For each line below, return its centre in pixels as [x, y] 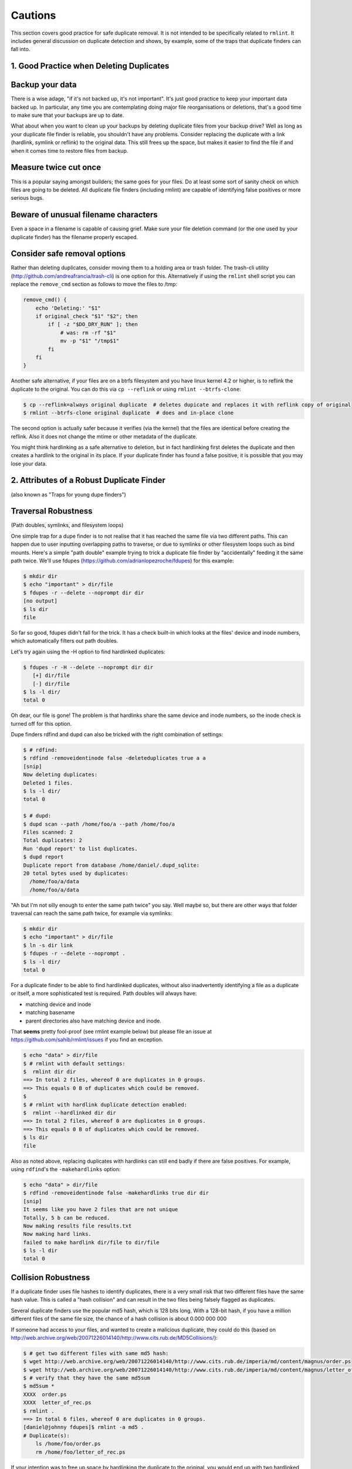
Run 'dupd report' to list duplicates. [80, 848]
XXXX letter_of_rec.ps [57, 1403]
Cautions [33, 15]
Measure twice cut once [56, 167]
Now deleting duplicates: [60, 775]
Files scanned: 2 [48, 832]
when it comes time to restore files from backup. [70, 150]
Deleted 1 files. [48, 783]
